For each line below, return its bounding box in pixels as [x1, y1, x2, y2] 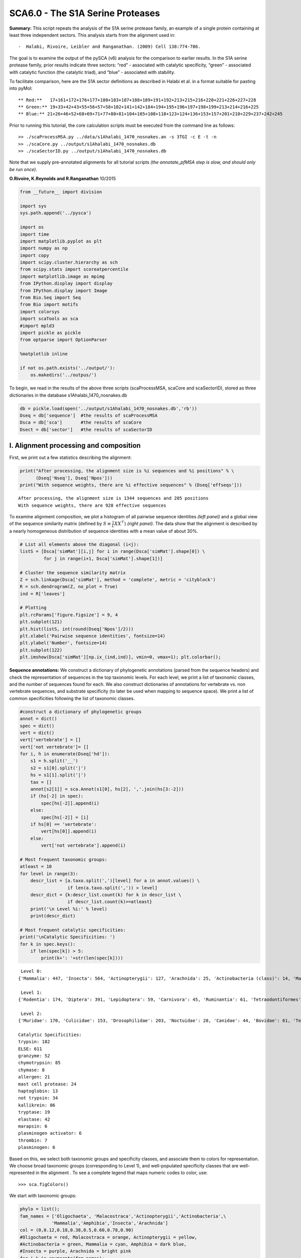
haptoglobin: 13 [18, 1088, 58, 1094]
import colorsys [20, 308, 60, 314]
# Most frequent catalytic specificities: [20, 927, 126, 933]
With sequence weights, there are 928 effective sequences [18, 502, 167, 508]
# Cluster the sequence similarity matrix [20, 570, 126, 576]
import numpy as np [20, 246, 68, 251]
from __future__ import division [20, 189, 102, 195]
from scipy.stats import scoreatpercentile [20, 267, 129, 272]
